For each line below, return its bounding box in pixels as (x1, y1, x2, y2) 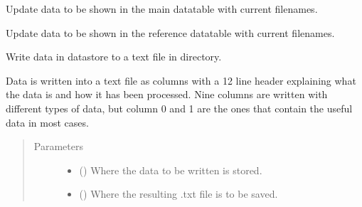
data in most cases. (6, 115, 89, 129)
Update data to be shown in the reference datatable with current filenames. (6, 25, 335, 40)
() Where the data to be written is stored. (79, 162, 262, 177)
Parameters (33, 139, 83, 154)
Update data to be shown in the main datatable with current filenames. (6, 1, 318, 16)
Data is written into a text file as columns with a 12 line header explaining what (6, 73, 356, 87)
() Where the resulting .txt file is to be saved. (79, 186, 278, 201)
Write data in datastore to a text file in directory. (6, 49, 222, 64)
